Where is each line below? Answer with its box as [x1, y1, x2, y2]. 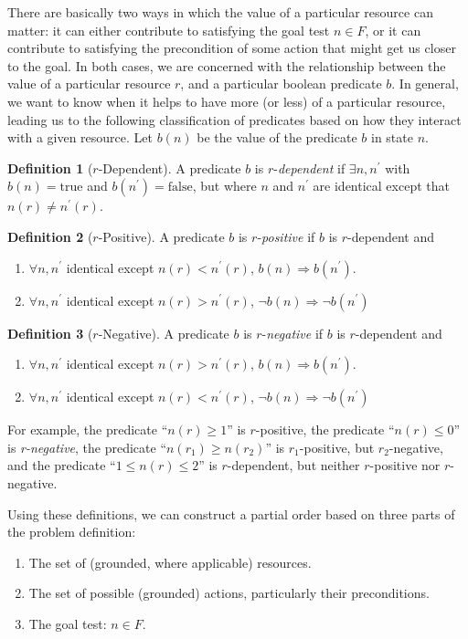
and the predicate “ [7, 456, 116, 475]
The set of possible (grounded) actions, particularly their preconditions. [28, 583, 430, 602]
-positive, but [299, 437, 375, 456]
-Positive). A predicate [98, 226, 225, 246]
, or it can [365, 20, 421, 39]
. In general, [391, 74, 459, 93]
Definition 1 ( [7, 158, 93, 177]
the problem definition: [7, 522, 136, 541]
